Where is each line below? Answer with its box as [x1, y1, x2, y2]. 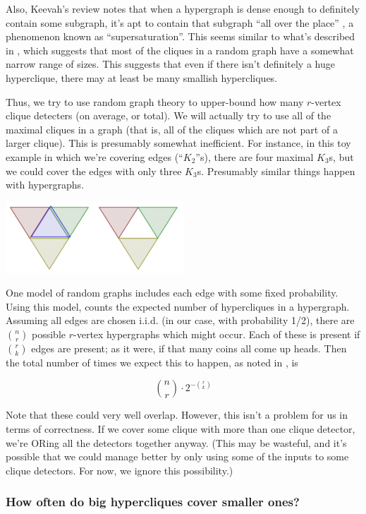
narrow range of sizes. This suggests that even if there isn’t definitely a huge [6, 56, 335, 71]
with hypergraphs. [6, 177, 85, 192]
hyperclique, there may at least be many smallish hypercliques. [6, 70, 278, 85]
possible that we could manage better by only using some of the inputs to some [6, 449, 349, 464]
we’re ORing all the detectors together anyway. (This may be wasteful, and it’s [6, 435, 347, 450]
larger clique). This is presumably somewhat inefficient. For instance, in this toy [6, 136, 351, 150]
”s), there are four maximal [195, 149, 314, 164]
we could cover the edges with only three [6, 163, 182, 178]
